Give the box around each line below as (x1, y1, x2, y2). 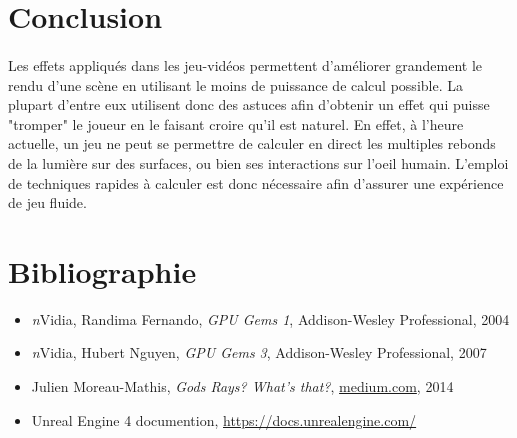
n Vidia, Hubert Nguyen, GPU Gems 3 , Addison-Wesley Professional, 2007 (31, 342, 487, 363)
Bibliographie (8, 250, 197, 291)
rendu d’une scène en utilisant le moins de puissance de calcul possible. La (8, 74, 463, 95)
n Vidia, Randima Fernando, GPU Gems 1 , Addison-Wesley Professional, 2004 (31, 308, 510, 329)
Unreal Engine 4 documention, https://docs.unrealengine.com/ (31, 409, 417, 430)
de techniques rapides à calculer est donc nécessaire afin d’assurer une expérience (8, 172, 504, 193)
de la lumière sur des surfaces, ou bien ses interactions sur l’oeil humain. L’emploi (8, 152, 509, 173)
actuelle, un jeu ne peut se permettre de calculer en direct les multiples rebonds (8, 133, 496, 154)
